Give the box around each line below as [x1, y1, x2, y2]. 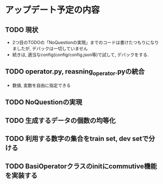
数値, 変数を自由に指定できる [12, 82, 71, 88]
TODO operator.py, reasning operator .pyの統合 [5, 67, 145, 77]
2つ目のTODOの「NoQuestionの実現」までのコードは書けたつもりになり [12, 40, 159, 45]
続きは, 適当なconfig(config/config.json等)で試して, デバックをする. [12, 52, 149, 57]
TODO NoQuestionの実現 [5, 98, 82, 106]
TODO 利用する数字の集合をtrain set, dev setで [5, 134, 149, 143]
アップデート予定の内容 [5, 4, 100, 16]
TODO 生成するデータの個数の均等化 [5, 116, 116, 125]
